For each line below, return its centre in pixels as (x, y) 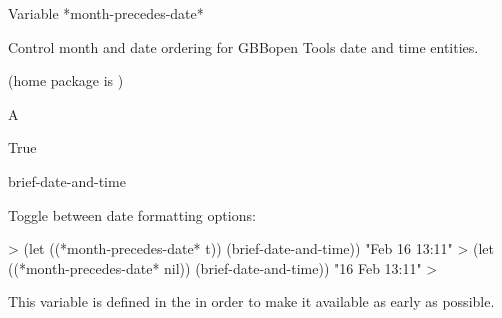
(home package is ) (66, 80)
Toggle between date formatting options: (132, 214)
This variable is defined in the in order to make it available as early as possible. (251, 301)
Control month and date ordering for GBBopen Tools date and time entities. (243, 46)
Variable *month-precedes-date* (106, 13)
